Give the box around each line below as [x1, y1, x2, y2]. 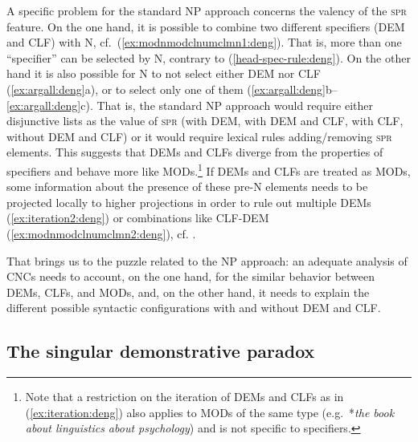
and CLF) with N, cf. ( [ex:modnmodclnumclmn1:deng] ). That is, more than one [6, 34, 402, 51]
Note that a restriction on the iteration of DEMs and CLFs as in [25, 388, 344, 405]
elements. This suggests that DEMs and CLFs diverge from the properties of [6, 144, 383, 160]
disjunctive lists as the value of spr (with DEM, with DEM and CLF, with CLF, [6, 112, 404, 129]
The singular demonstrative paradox [6, 339, 315, 363]
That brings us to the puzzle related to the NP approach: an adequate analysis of [6, 252, 408, 269]
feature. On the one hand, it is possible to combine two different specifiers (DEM [6, 18, 405, 34]
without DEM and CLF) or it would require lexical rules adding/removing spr [6, 128, 392, 144]
